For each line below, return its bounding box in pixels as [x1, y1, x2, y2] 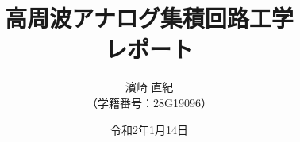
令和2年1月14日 [110, 121, 188, 137]
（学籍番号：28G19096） [87, 94, 212, 110]
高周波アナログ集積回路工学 [5, 2, 294, 34]
